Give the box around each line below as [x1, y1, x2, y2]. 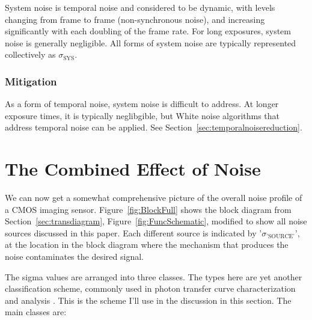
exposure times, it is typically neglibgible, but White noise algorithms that [5, 109, 280, 122]
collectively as [5, 48, 56, 61]
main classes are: [5, 306, 67, 318]
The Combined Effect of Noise [5, 156, 261, 181]
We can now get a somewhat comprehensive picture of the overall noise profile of [5, 191, 302, 204]
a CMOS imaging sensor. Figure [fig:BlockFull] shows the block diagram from [5, 203, 292, 215]
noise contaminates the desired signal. [5, 250, 144, 263]
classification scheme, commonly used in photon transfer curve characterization [5, 282, 296, 295]
